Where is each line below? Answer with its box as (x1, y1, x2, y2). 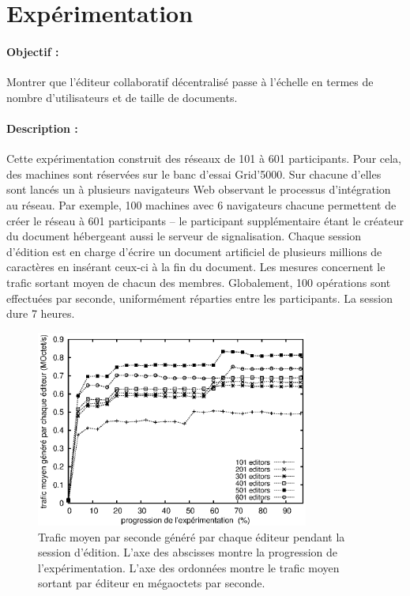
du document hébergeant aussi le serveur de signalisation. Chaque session (6, 228, 362, 244)
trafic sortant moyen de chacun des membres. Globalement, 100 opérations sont (6, 273, 391, 290)
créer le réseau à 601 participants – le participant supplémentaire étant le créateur (6, 212, 404, 228)
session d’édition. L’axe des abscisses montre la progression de (38, 544, 338, 560)
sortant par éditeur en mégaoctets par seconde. (38, 575, 265, 591)
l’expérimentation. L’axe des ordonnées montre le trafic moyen (38, 559, 340, 575)
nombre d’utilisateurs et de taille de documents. (6, 89, 238, 105)
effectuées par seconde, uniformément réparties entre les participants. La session (6, 289, 393, 306)
